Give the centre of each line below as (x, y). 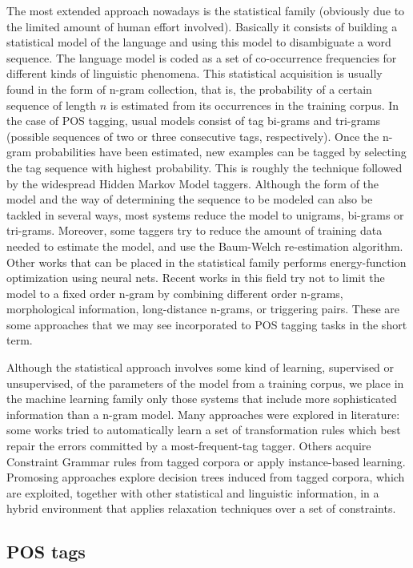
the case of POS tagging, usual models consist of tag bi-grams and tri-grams (194, 121)
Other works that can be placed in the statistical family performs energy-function (206, 262)
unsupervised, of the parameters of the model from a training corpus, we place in (205, 383)
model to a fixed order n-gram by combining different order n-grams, (175, 293)
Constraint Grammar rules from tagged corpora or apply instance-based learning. (206, 461)
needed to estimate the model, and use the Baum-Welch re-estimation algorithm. (205, 246)
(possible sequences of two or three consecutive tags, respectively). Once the (193, 136)
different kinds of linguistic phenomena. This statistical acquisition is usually (194, 73)
